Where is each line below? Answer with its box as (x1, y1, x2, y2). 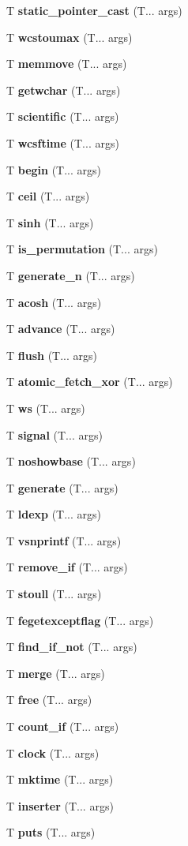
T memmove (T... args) (6, 55, 127, 72)
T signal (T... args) (6, 426, 103, 443)
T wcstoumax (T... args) (6, 28, 133, 45)
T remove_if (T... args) (6, 559, 128, 575)
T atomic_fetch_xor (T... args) (6, 373, 173, 390)
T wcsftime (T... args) (6, 134, 119, 151)
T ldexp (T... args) (6, 506, 102, 522)
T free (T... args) (6, 691, 92, 708)
